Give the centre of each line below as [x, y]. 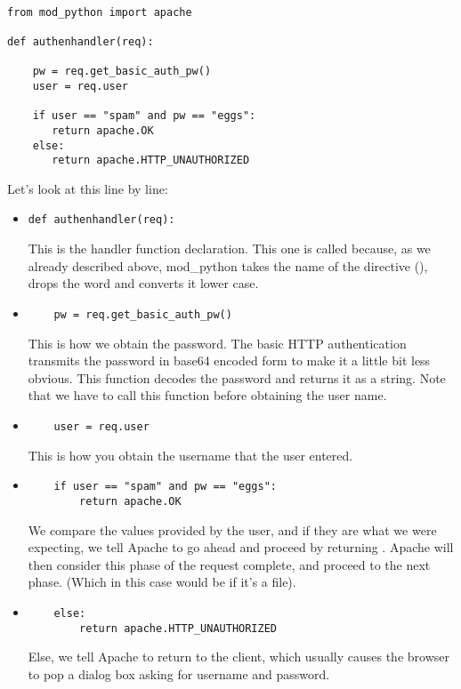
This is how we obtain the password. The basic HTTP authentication [217, 343]
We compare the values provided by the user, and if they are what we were [232, 529]
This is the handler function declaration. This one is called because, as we [229, 248]
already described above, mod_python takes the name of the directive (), [228, 265]
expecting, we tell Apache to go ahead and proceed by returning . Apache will [241, 547]
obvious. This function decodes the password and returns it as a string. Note [237, 377]
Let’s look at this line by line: [88, 188]
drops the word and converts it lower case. [143, 283]
